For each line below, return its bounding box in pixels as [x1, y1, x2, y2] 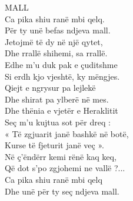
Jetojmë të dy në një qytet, [5, 35, 103, 47]
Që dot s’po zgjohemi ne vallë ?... [5, 162, 125, 174]
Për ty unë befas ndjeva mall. [5, 24, 111, 36]
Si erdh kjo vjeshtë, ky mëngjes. [5, 70, 120, 82]
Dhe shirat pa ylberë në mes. [5, 93, 109, 105]
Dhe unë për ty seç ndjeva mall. [5, 185, 119, 197]
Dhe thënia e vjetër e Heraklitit [5, 104, 118, 117]
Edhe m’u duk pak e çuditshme [5, 58, 118, 70]
